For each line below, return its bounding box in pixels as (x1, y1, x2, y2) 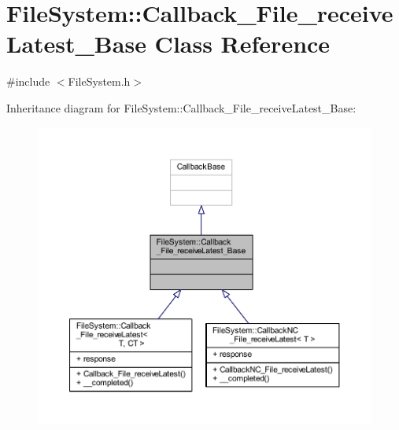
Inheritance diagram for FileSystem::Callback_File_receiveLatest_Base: (6, 99, 357, 116)
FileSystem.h (68, 73, 131, 90)
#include (6, 73, 50, 90)
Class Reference (154, 28, 331, 60)
